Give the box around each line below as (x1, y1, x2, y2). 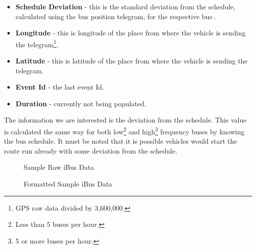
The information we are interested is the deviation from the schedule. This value (4, 115, 247, 125)
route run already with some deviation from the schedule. (4, 145, 177, 156)
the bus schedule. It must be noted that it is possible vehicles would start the (4, 136, 237, 146)
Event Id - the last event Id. (15, 82, 104, 92)
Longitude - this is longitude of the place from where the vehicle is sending (15, 28, 246, 38)
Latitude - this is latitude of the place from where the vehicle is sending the (15, 56, 248, 66)
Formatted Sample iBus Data (24, 179, 112, 189)
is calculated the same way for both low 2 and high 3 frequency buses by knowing (4, 125, 245, 136)
